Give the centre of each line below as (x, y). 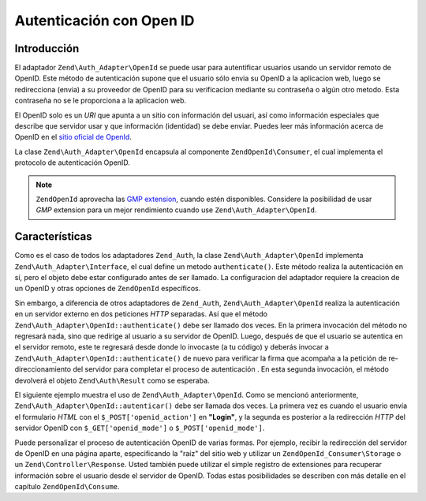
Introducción (47, 49)
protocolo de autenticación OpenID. (72, 163)
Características (53, 237)
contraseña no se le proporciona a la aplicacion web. (101, 101)
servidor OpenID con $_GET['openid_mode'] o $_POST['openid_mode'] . (140, 428)
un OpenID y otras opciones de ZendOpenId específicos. (108, 289)
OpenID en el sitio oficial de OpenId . (73, 137)
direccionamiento (43, 369)
